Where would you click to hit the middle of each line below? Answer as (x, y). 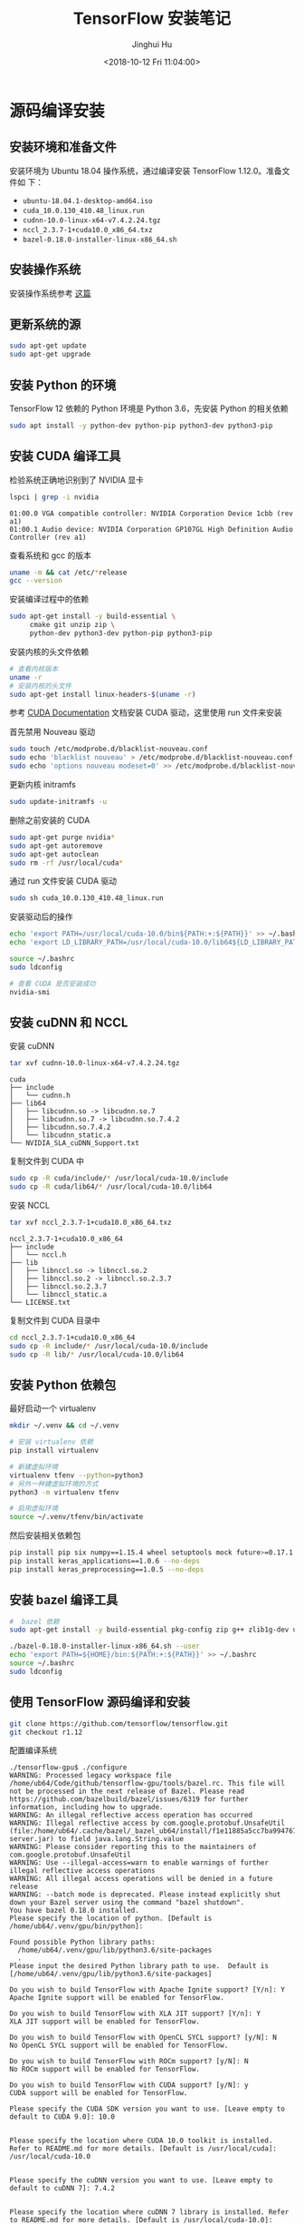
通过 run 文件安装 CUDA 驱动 (63, 881)
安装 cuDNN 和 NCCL (69, 1022)
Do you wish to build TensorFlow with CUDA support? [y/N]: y (129, 2085)
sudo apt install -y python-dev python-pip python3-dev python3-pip (141, 426)
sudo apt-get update (48, 346)
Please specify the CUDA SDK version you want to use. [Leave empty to (147, 2109)
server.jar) (32, 1839)
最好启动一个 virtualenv (53, 1408)
